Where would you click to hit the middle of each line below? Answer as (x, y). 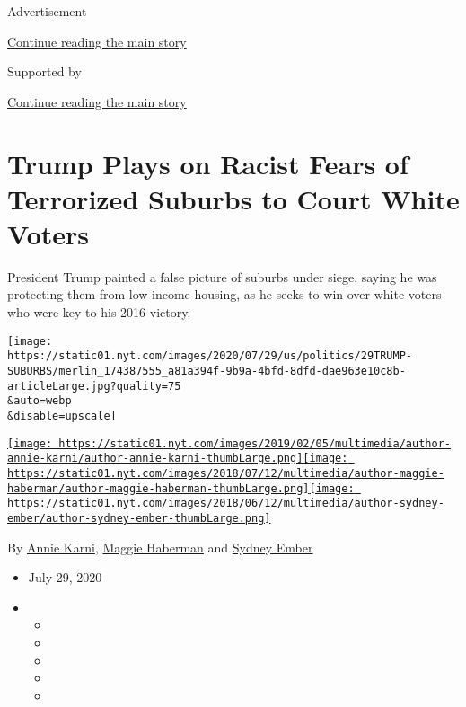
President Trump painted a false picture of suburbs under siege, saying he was (222, 276)
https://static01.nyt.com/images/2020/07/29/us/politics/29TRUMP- (210, 356)
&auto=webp (40, 401)
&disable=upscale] (62, 415)
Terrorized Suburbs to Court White (233, 198)
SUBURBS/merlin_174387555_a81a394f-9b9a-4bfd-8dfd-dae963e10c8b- (207, 371)
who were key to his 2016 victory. (99, 312)
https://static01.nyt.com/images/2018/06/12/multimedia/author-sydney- (226, 504)
